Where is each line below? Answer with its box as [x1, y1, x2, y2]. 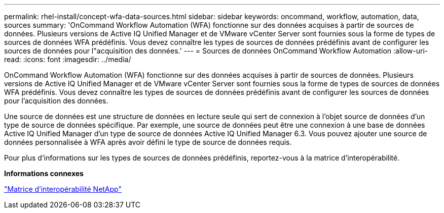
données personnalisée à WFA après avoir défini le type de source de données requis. [4, 138, 292, 146]
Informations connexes [4, 169, 84, 178]
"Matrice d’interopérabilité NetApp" [4, 185, 122, 193]
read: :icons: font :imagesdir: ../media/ [4, 55, 131, 64]
